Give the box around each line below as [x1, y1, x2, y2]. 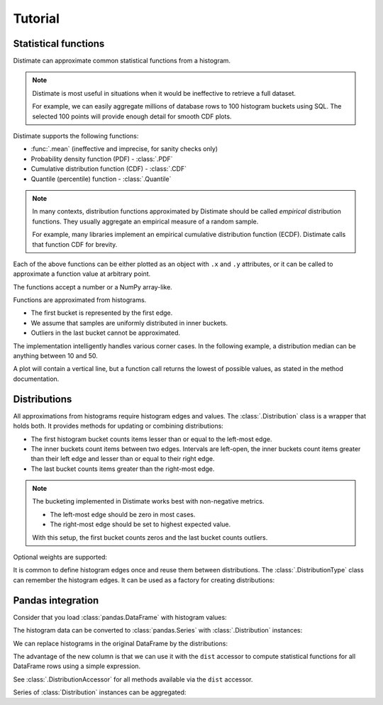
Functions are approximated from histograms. [13, 296, 147, 304]
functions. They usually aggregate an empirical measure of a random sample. [32, 217, 259, 226]
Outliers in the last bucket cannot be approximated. [30, 328, 181, 337]
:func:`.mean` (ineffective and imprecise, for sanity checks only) [30, 145, 218, 153]
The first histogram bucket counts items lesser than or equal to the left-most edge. [30, 435, 272, 443]
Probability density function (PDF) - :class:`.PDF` [30, 155, 173, 163]
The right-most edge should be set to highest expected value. [50, 520, 231, 528]
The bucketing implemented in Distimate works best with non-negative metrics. [32, 497, 265, 506]
